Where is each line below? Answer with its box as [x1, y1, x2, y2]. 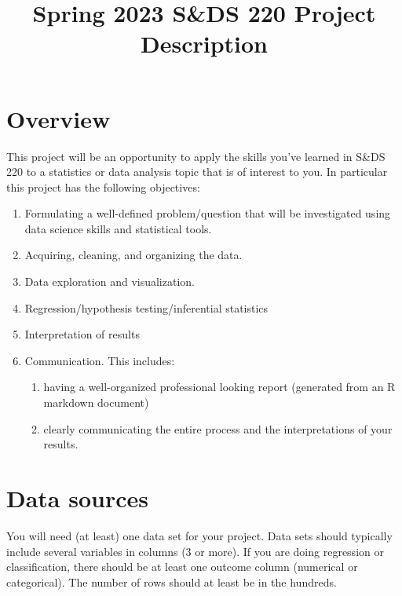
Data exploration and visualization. [24, 273, 195, 290]
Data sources [6, 482, 148, 514]
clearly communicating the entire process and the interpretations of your [43, 420, 393, 437]
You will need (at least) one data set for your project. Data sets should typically [6, 527, 393, 543]
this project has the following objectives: [6, 178, 200, 195]
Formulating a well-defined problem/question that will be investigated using [24, 205, 391, 221]
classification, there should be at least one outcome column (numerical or [6, 558, 358, 575]
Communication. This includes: [24, 352, 175, 368]
